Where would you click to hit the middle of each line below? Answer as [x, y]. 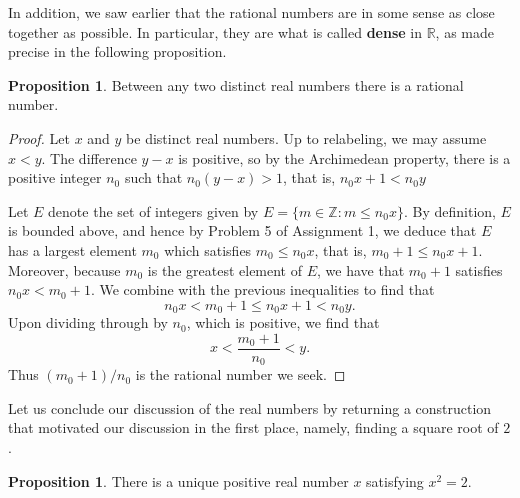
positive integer [55, 177]
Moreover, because [64, 269]
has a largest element [72, 249]
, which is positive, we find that [283, 322]
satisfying [395, 480]
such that [153, 177]
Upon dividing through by [88, 322]
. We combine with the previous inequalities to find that [262, 289]
